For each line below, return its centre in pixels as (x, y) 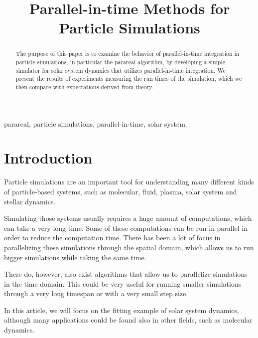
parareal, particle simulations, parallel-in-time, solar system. (96, 123)
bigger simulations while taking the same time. (75, 257)
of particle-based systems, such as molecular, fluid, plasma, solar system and (121, 191)
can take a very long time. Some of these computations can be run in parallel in (126, 228)
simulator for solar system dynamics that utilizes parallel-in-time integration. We (121, 70)
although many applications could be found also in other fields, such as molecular (128, 320)
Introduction (48, 158)
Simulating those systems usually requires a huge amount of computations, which (128, 218)
